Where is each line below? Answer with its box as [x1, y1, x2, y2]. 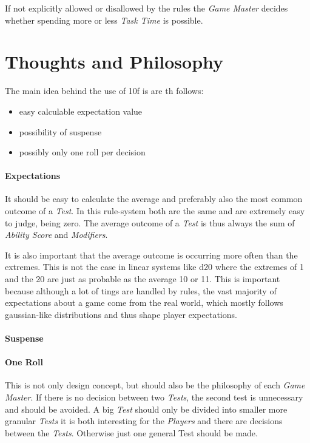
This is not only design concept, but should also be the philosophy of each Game [5, 379, 305, 391]
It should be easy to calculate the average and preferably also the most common [5, 192, 303, 205]
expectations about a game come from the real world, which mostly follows [5, 296, 283, 309]
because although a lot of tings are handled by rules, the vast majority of [5, 284, 277, 297]
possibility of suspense [19, 125, 102, 138]
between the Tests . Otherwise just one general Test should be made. [5, 426, 258, 439]
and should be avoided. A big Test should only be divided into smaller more [5, 402, 288, 415]
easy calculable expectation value [19, 104, 143, 117]
